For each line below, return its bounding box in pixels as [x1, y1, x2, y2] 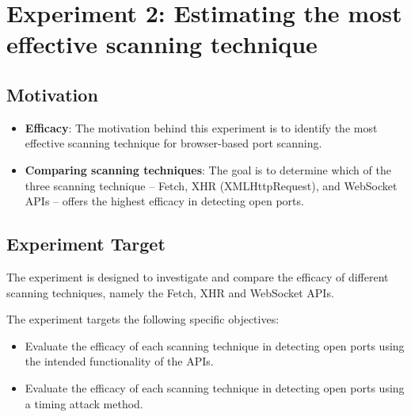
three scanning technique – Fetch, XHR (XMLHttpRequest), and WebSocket [25, 177, 398, 193]
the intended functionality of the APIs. [25, 353, 214, 369]
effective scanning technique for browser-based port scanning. [25, 135, 322, 151]
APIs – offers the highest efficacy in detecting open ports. [25, 193, 304, 209]
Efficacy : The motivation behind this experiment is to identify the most [25, 119, 378, 136]
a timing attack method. [25, 395, 143, 411]
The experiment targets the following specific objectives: [6, 311, 280, 327]
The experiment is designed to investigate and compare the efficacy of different [6, 268, 389, 285]
